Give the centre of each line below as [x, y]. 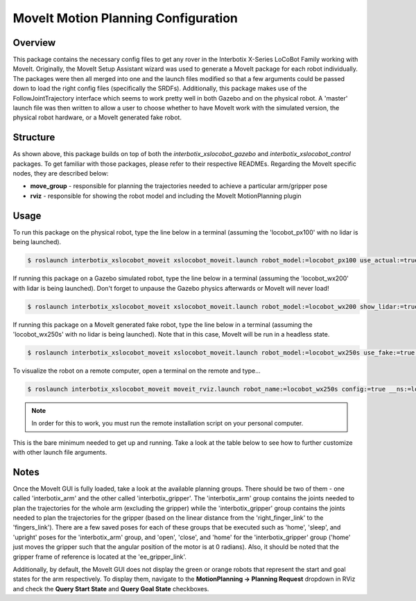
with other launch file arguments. [60, 452]
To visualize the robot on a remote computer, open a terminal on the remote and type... [137, 371]
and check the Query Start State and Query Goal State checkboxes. [111, 589]
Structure [34, 138]
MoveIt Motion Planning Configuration [125, 18]
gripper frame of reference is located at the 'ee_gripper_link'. [100, 557]
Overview [34, 43]
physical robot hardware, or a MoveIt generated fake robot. [97, 117]
